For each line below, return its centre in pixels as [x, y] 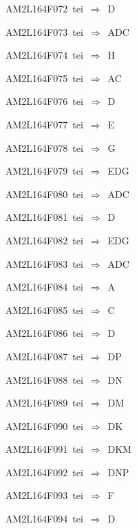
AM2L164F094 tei [44, 519]
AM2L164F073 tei [44, 31]
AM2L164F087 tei [44, 356]
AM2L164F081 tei [44, 217]
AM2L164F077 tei [44, 124]
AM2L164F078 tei [44, 147]
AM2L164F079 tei [44, 171]
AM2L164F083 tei [44, 263]
